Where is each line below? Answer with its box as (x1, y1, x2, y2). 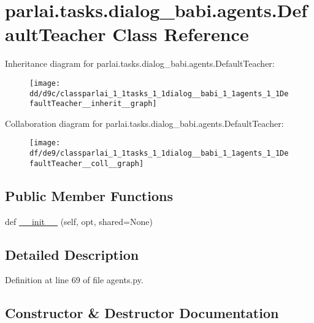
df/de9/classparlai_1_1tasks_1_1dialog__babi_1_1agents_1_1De (29, 149, 289, 158)
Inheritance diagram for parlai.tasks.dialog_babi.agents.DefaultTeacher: (5, 57, 275, 70)
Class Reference (112, 21, 249, 47)
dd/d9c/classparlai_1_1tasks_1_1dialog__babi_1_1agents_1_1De (29, 89, 289, 98)
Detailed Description (5, 245, 139, 264)
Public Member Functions (5, 186, 173, 205)
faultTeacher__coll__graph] (29, 159, 144, 168)
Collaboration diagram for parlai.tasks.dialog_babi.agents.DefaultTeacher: (5, 116, 284, 129)
